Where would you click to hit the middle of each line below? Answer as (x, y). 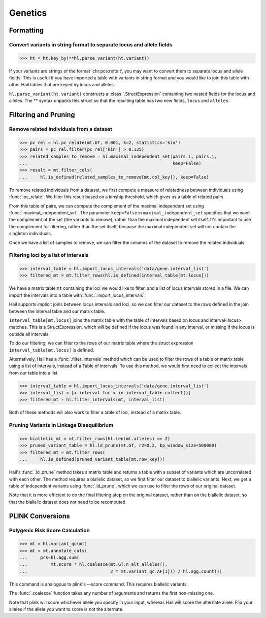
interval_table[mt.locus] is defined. (52, 350)
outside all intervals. (30, 334)
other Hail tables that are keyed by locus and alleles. (62, 85)
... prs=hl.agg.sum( (50, 558)
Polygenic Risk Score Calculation (50, 530)
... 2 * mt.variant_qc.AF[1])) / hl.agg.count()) (121, 571)
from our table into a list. (34, 373)
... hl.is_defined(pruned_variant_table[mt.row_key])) (92, 459)
